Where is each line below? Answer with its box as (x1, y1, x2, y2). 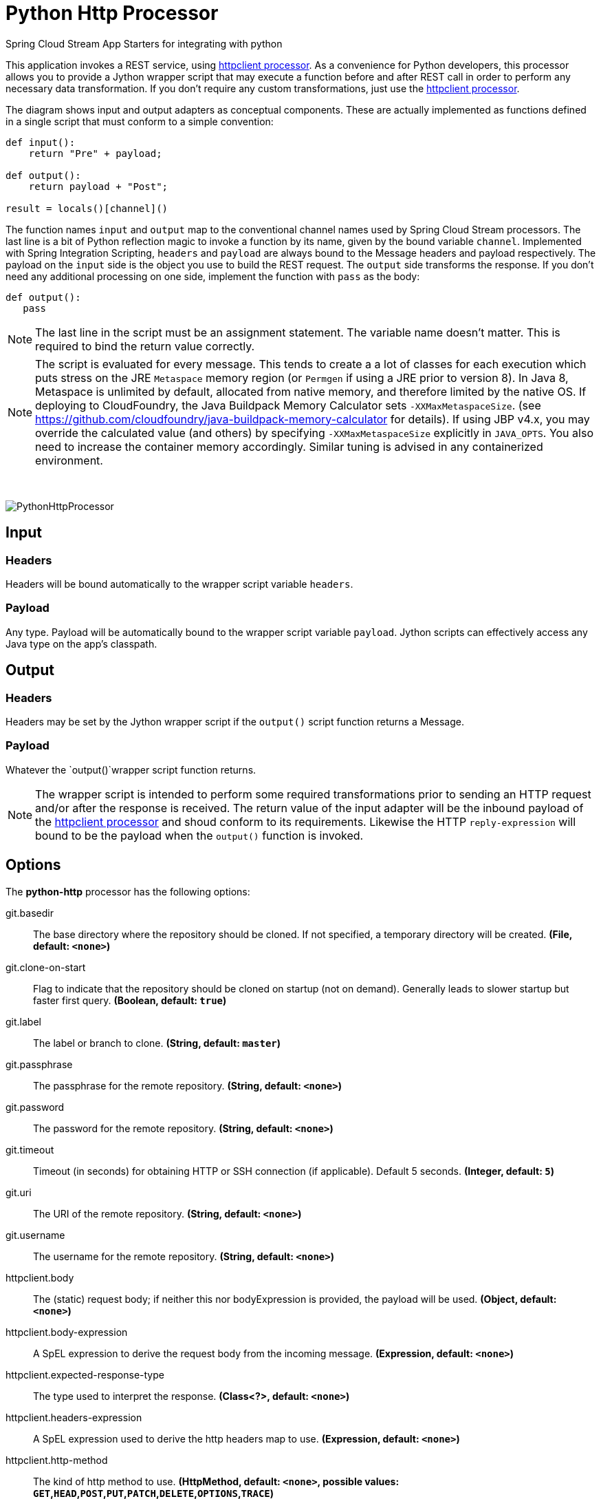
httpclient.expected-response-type (6, 1368, 164, 1381)
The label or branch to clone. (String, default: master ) (33, 1036, 281, 1049)
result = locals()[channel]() (6, 202, 168, 214)
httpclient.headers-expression (6, 1411, 142, 1423)
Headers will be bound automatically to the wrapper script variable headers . (6, 577, 353, 590)
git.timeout (6, 1143, 54, 1156)
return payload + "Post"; (28, 180, 168, 192)
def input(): (6, 136, 76, 148)
